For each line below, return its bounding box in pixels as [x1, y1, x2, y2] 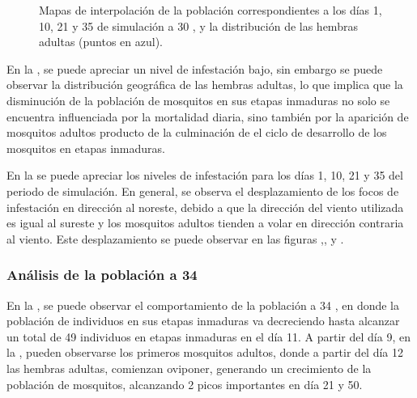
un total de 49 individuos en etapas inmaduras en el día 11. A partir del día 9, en [6, 328, 411, 345]
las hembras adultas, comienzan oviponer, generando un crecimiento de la [6, 359, 372, 376]
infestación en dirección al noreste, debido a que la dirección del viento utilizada [6, 198, 404, 215]
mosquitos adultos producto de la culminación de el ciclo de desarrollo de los [6, 124, 387, 141]
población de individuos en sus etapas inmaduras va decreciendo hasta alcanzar [6, 312, 400, 329]
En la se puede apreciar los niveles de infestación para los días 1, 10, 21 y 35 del [6, 167, 403, 184]
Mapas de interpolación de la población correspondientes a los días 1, [39, 2, 382, 18]
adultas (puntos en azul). [39, 33, 164, 50]
